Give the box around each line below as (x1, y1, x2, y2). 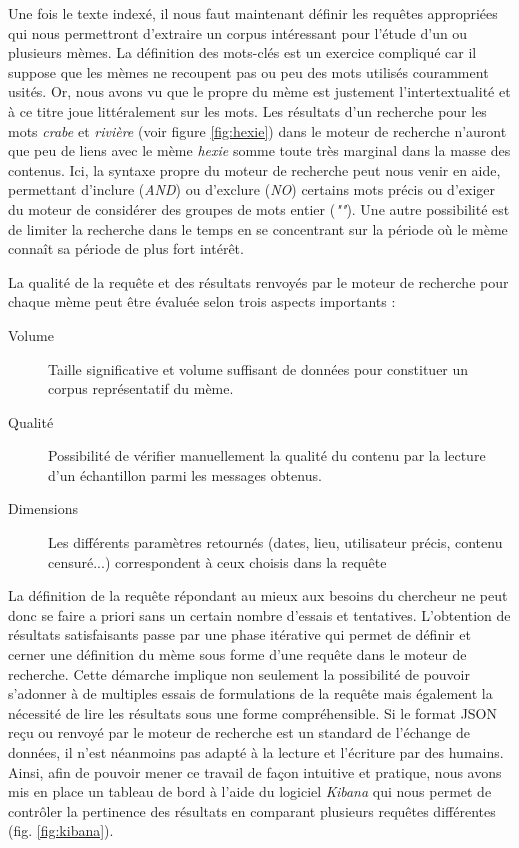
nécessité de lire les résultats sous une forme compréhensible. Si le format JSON (8, 702, 498, 723)
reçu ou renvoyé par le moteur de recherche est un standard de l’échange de (8, 722, 470, 743)
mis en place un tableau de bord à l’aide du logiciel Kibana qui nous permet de (8, 781, 492, 802)
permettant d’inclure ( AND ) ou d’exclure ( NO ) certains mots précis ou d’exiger (8, 179, 495, 200)
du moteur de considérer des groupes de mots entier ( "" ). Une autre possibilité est (8, 198, 510, 219)
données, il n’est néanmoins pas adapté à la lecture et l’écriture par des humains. (8, 742, 504, 762)
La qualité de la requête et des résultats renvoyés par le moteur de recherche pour (8, 271, 509, 292)
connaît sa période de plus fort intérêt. (8, 238, 244, 259)
